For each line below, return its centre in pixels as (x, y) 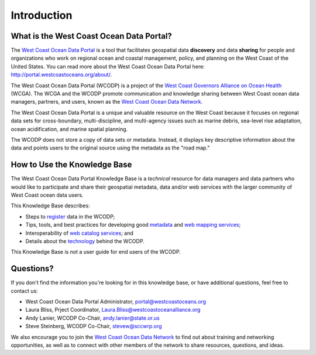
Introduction (42, 15)
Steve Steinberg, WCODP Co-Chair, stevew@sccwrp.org (94, 326)
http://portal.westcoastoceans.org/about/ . (61, 75)
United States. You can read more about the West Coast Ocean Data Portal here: (108, 66)
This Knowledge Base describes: (50, 206)
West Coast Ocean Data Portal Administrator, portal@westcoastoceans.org (116, 302)
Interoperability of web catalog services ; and (80, 233)
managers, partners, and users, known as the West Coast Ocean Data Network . (107, 102)
